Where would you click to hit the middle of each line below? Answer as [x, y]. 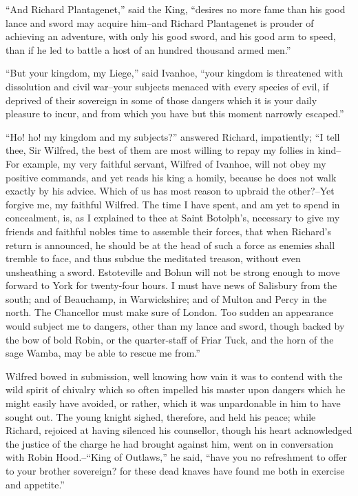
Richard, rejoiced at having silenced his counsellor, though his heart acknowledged [179, 430]
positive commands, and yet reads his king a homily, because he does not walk [171, 177]
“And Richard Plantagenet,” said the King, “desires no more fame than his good [176, 9]
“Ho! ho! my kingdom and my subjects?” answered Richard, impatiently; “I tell [173, 136]
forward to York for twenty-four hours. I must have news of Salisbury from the [171, 285]
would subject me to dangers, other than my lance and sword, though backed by [175, 326]
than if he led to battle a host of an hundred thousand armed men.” [148, 49]
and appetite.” [35, 484]
